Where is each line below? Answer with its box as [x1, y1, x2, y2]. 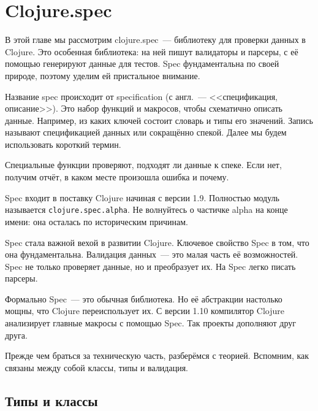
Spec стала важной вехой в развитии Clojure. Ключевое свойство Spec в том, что [5, 236, 309, 248]
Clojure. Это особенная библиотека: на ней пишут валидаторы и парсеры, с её [5, 45, 298, 58]
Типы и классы [5, 391, 98, 410]
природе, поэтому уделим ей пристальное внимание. [5, 69, 200, 82]
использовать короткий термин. [5, 137, 121, 150]
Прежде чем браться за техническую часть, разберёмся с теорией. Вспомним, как [5, 349, 309, 362]
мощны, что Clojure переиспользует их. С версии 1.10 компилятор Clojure [5, 304, 284, 317]
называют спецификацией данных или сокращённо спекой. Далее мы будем [5, 126, 287, 139]
